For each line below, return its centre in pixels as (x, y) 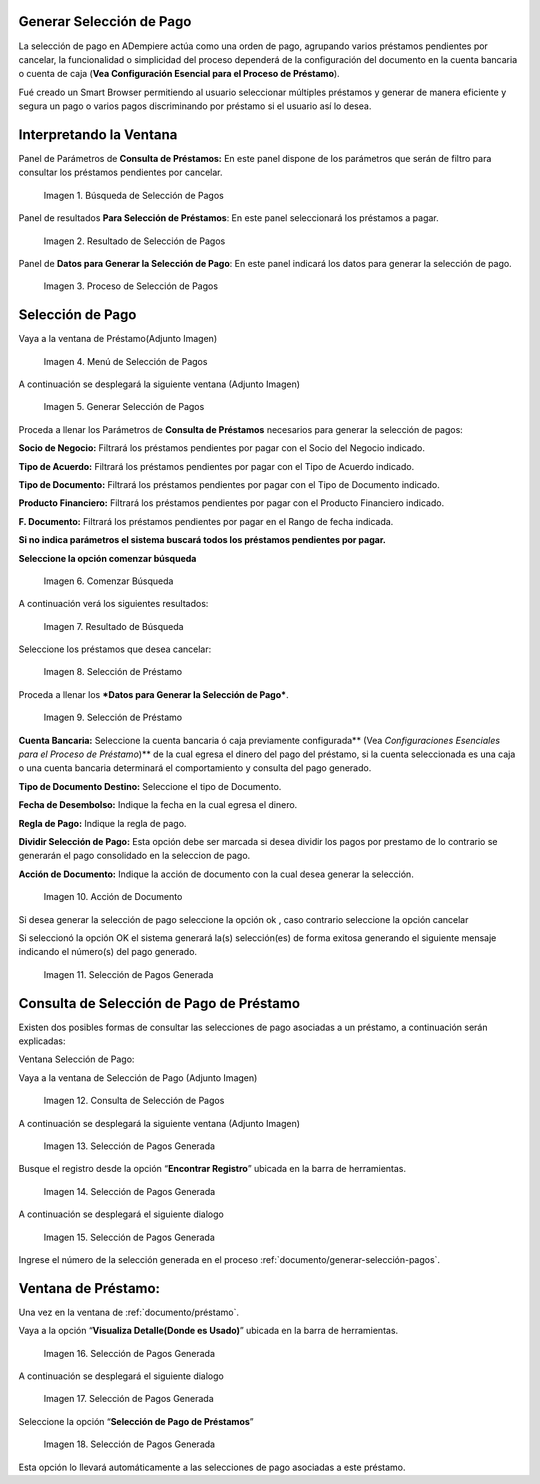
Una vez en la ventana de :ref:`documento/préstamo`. (129, 1312)
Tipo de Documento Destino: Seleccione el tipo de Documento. (150, 786)
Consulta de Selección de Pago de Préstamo (159, 1003)
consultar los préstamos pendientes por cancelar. (121, 172)
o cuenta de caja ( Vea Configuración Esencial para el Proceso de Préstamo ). (179, 74)
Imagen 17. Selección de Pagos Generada (128, 1399)
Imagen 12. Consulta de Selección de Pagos (134, 1101)
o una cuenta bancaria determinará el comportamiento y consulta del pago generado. (195, 768)
